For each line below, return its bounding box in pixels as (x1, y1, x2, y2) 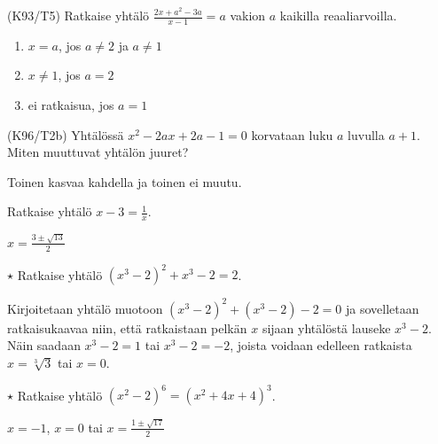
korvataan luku (251, 125, 333, 144)
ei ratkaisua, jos (27, 96, 114, 114)
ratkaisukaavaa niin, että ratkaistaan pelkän (7, 318, 247, 337)
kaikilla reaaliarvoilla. (279, 6, 397, 24)
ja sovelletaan (345, 299, 419, 317)
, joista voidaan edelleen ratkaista (230, 336, 412, 354)
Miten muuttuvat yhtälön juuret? (7, 143, 189, 161)
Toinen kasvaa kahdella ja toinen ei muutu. (7, 172, 242, 191)
